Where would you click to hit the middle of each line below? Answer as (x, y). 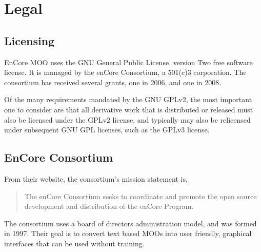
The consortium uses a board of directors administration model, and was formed (130, 223)
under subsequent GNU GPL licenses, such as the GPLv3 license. (107, 130)
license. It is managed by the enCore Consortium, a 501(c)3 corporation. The (125, 72)
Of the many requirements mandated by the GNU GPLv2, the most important (128, 99)
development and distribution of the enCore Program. (109, 206)
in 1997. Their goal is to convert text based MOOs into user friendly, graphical (128, 233)
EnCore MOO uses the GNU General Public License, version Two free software (128, 62)
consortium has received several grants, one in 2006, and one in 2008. (113, 82)
